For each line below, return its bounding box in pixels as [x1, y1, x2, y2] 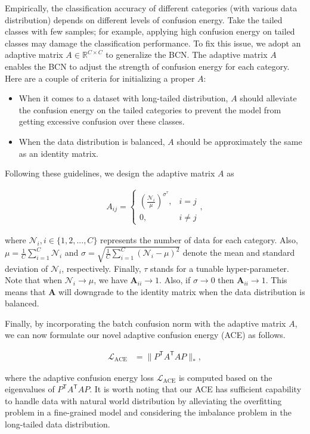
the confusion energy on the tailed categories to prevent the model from [18, 103, 281, 116]
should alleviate [240, 92, 297, 104]
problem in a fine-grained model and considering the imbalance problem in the [5, 406, 292, 418]
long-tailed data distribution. [5, 417, 110, 430]
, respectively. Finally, [61, 262, 141, 274]
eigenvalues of [5, 383, 55, 395]
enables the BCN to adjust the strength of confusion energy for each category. [5, 60, 290, 72]
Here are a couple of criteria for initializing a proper [5, 72, 195, 84]
